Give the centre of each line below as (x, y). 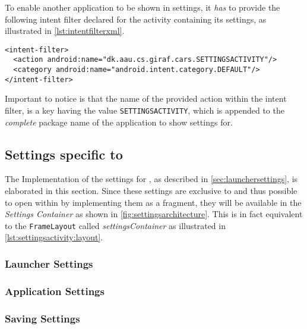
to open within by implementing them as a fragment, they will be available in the (153, 202)
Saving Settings (42, 318)
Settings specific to (64, 154)
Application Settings (55, 291)
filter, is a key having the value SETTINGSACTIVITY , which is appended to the (145, 110)
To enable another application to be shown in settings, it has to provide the (143, 7)
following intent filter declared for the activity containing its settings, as (136, 19)
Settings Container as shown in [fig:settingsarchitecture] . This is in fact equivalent (154, 214)
